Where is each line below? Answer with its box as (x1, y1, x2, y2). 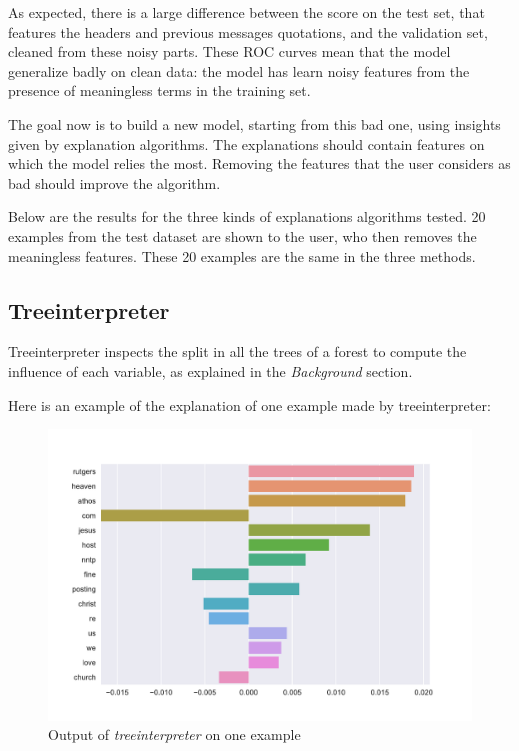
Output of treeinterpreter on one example (48, 724, 301, 745)
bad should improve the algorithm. (8, 172, 221, 193)
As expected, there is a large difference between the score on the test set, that (8, 2, 485, 22)
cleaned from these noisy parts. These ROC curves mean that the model (8, 41, 451, 62)
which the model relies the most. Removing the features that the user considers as (8, 153, 511, 174)
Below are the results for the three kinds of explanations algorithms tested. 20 (8, 206, 486, 227)
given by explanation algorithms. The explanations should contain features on (8, 133, 485, 154)
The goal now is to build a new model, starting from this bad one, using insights (8, 113, 501, 134)
